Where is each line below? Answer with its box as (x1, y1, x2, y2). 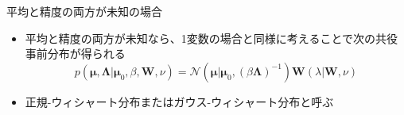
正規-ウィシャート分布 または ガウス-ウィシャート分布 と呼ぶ (25, 93, 334, 109)
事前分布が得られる (25, 45, 126, 62)
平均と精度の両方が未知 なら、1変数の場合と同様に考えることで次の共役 (25, 29, 398, 46)
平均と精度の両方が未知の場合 (6, 3, 162, 19)
